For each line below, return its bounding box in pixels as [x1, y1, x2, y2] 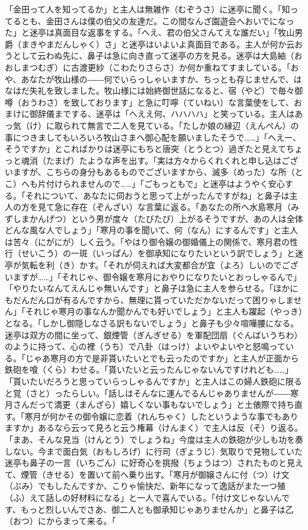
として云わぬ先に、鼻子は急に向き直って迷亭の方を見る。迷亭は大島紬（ [12, 49, 294, 62]
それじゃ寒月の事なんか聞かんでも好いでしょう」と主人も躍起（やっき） [25, 305, 303, 318]
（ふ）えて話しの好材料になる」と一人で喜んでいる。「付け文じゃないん [5, 491, 281, 503]
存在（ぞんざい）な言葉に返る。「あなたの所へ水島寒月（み [70, 201, 299, 213]
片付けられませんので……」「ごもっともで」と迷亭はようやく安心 [37, 177, 285, 189]
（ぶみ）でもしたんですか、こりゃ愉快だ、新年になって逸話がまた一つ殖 [5, 480, 285, 492]
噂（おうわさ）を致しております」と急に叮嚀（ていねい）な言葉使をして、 [5, 96, 294, 108]
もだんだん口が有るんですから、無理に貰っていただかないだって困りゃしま [5, 293, 294, 306]
